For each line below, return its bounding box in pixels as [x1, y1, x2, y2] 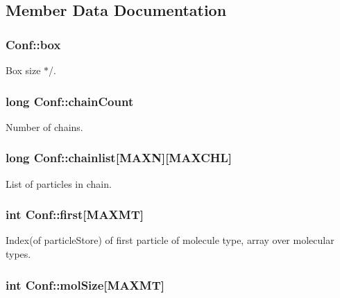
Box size [6, 63, 41, 77]
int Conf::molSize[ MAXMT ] [6, 276, 164, 293]
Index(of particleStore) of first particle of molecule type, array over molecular [6, 233, 334, 247]
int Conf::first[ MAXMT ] [6, 206, 144, 223]
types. [6, 247, 31, 261]
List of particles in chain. [6, 176, 112, 191]
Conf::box [6, 35, 61, 53]
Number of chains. [6, 119, 83, 134]
